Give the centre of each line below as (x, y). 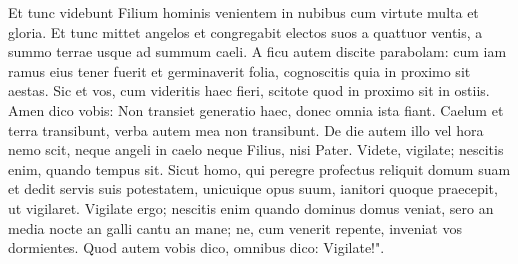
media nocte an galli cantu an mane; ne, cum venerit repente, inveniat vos (235, 227)
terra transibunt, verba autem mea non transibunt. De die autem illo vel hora (246, 129)
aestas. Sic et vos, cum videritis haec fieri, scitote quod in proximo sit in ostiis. (249, 90)
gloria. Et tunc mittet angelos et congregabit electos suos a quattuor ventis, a (245, 31)
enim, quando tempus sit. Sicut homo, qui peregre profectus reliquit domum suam (259, 168)
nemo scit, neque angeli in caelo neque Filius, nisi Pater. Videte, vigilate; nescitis (256, 149)
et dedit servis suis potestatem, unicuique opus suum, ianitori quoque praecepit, (253, 188)
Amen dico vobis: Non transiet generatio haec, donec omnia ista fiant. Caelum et (256, 109)
